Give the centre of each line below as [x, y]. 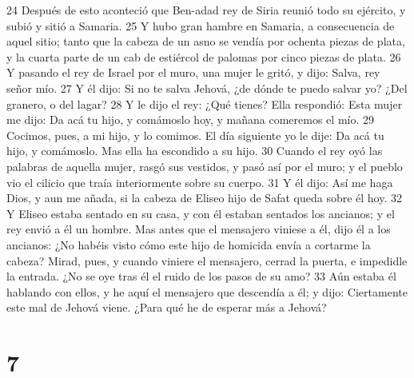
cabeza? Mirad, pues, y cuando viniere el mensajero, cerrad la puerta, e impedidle [207, 260]
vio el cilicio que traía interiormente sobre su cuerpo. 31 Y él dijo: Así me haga [200, 182]
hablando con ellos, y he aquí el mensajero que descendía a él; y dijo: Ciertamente [207, 291]
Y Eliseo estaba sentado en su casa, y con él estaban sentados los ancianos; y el [201, 213]
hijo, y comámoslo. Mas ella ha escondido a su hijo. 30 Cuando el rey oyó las [195, 151]
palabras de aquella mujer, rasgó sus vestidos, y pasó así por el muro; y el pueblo [205, 166]
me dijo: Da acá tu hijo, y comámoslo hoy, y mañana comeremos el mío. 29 [190, 119]
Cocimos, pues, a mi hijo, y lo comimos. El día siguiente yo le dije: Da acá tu [195, 135]
